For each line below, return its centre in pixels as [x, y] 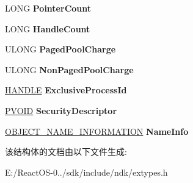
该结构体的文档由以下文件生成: [66, 152]
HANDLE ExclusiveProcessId [66, 90]
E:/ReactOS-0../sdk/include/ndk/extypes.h [86, 172]
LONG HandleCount [48, 28]
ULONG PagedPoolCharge [60, 49]
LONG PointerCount [48, 8]
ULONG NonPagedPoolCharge [69, 69]
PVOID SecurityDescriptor [61, 110]
